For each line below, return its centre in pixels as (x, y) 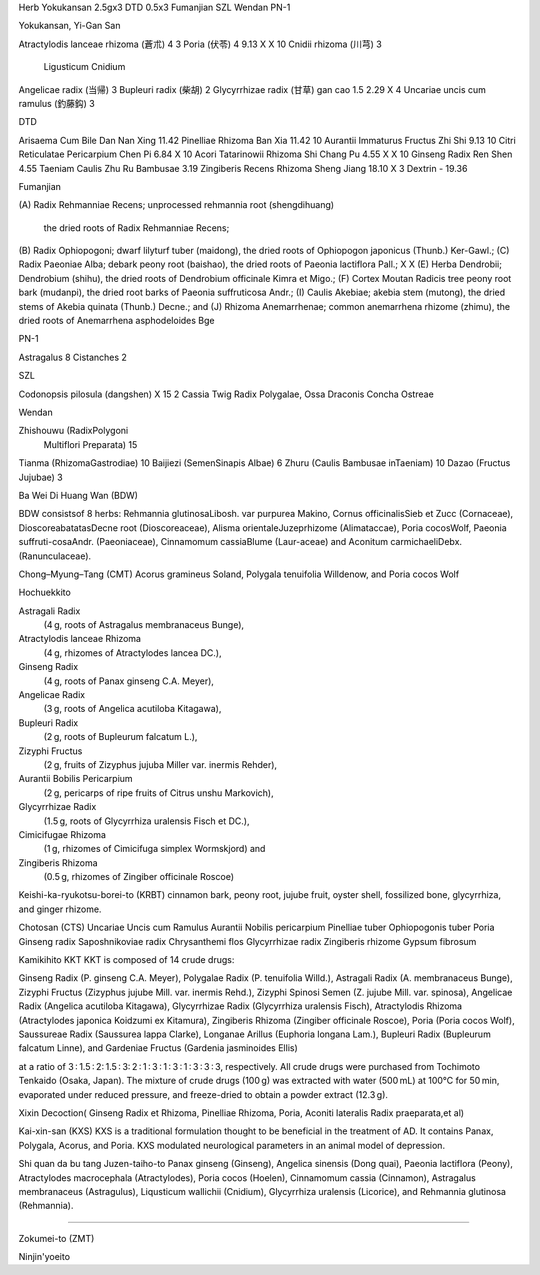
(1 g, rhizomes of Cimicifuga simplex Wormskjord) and (154, 849)
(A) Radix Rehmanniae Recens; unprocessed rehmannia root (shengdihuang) (176, 205)
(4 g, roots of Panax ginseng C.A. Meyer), (129, 681)
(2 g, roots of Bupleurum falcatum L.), (120, 737)
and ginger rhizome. (60, 909)
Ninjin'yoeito (44, 1257)
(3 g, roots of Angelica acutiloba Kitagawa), (132, 709)
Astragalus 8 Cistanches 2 (72, 357)
